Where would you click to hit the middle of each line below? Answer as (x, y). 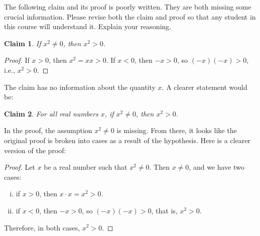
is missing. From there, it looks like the (177, 130)
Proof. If (17, 60)
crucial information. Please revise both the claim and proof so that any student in (130, 16)
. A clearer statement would (205, 87)
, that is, (164, 210)
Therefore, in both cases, (42, 227)
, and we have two (217, 167)
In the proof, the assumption (48, 130)
